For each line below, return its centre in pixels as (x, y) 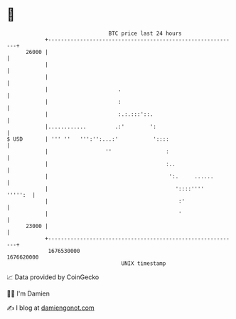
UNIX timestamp (144, 263)
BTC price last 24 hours (145, 33)
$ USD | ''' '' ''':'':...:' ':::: (88, 139)
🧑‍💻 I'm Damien (28, 293)
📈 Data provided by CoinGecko (53, 277)
